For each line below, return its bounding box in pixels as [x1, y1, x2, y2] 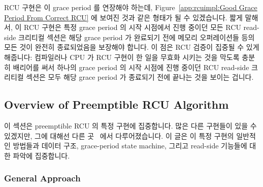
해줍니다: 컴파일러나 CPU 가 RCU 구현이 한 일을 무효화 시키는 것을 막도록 [4, 51, 240, 62]
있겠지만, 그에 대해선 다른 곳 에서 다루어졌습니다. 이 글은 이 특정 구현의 [4, 130, 234, 141]
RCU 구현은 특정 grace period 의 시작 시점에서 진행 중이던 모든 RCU [23, 22, 241, 33]
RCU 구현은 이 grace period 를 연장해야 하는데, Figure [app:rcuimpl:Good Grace [4, 2, 257, 12]
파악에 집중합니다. [13, 150, 70, 161]
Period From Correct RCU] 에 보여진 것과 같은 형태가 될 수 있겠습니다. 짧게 [4, 12, 243, 22]
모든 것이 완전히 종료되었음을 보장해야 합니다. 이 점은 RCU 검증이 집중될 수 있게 [4, 42, 259, 52]
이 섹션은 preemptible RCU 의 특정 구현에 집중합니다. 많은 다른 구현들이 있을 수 [4, 120, 257, 131]
